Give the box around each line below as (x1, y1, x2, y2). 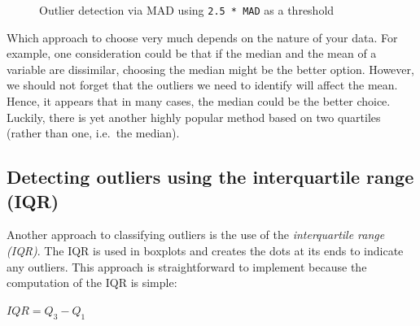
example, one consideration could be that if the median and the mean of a (7, 45, 377, 62)
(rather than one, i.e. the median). (7, 124, 180, 141)
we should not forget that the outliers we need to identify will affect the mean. (7, 76, 398, 93)
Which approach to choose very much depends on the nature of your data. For (7, 28, 398, 46)
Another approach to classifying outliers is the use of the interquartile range (7, 226, 385, 243)
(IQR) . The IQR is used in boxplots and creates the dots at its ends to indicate (7, 242, 404, 259)
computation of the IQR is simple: (7, 274, 177, 291)
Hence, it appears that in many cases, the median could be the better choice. (7, 93, 391, 110)
